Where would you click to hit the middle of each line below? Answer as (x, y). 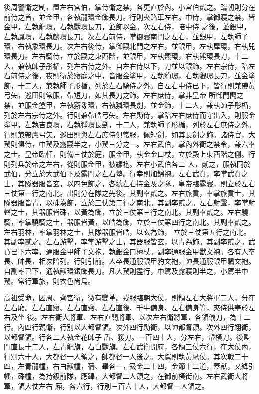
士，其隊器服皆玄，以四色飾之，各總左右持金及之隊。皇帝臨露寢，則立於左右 (129, 183)
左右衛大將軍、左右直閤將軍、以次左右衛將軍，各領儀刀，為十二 (146, 317)
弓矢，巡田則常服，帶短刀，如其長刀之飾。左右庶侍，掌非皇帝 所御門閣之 (124, 95)
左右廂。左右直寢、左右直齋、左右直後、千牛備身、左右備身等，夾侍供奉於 (126, 307)
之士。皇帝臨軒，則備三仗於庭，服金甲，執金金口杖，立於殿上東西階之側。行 (129, 153)
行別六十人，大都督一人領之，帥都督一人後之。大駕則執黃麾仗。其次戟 (119, 356)
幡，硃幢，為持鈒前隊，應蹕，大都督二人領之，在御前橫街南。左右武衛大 (123, 375)
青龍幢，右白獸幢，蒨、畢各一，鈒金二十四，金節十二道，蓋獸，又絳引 (140, 366)
